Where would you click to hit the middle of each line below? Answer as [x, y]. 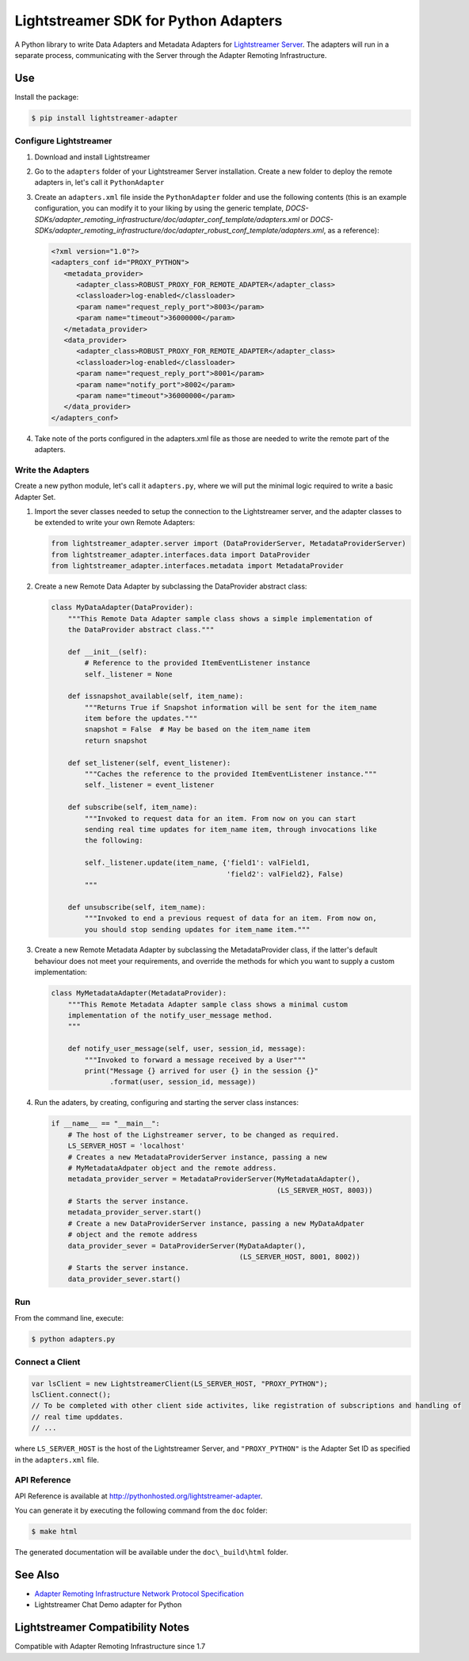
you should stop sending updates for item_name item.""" [197, 929]
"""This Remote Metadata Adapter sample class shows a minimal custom [208, 1004]
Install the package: [47, 97]
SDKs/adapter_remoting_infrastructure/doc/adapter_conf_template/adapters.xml [167, 219]
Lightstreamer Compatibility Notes [102, 1627]
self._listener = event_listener [149, 785]
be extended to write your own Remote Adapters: [115, 523]
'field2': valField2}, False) [285, 874]
